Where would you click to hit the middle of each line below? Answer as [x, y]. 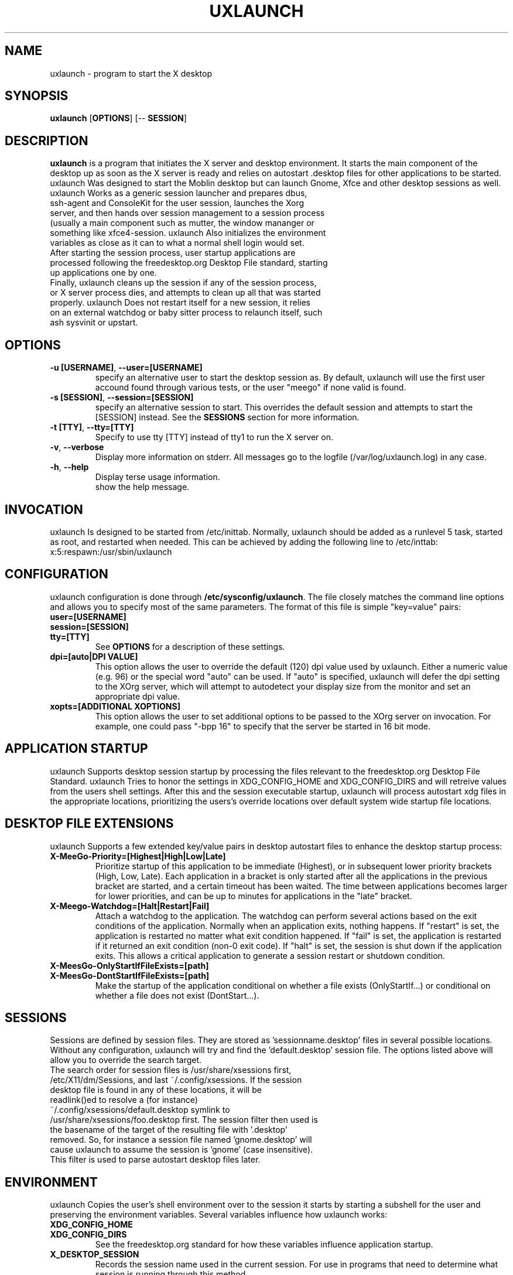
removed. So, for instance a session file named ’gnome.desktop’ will [181, 1140]
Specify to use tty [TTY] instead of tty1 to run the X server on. [214, 437]
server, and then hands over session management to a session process [187, 213]
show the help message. [142, 487]
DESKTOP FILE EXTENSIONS [89, 824]
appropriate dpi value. [138, 696]
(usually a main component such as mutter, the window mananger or [182, 223]
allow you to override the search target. [126, 1060]
